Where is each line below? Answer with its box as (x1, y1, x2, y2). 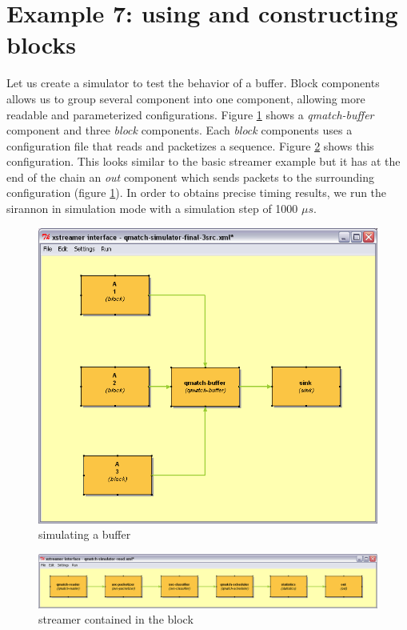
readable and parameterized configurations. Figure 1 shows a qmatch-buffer (6, 106, 374, 122)
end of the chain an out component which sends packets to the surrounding (6, 168, 374, 185)
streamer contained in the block (38, 611, 194, 628)
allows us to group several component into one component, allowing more (6, 90, 365, 106)
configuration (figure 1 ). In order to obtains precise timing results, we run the (6, 184, 387, 201)
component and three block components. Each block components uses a (6, 122, 353, 138)
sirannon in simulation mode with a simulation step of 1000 (6, 200, 298, 217)
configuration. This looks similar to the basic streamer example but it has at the (6, 153, 401, 170)
